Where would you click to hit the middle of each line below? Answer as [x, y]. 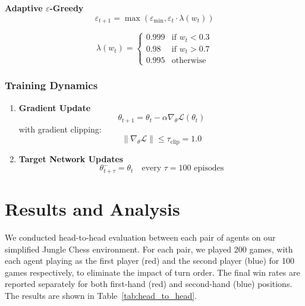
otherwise [189, 61]
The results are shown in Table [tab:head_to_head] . [101, 295]
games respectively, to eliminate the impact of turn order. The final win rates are [152, 272]
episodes [209, 168]
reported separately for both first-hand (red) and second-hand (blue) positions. [149, 284]
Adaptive [24, 8]
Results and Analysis [92, 209]
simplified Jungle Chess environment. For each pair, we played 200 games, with [149, 249]
